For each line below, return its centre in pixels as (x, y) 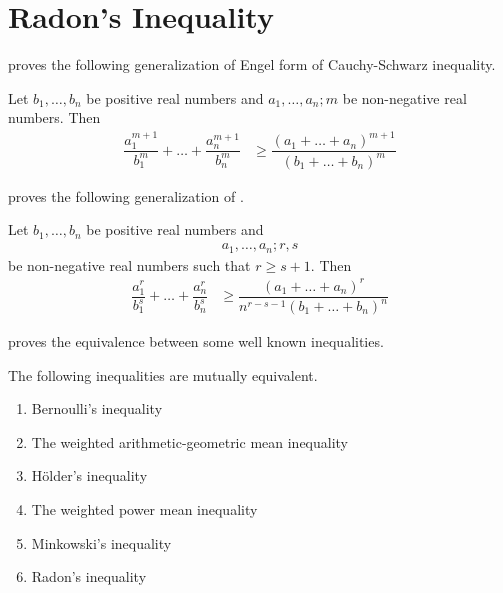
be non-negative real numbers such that (129, 264)
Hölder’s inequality (89, 475)
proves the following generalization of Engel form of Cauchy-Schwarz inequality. (252, 64)
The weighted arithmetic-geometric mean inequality (190, 441)
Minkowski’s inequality (101, 542)
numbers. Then (54, 117)
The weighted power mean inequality (144, 509)
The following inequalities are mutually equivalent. (163, 374)
